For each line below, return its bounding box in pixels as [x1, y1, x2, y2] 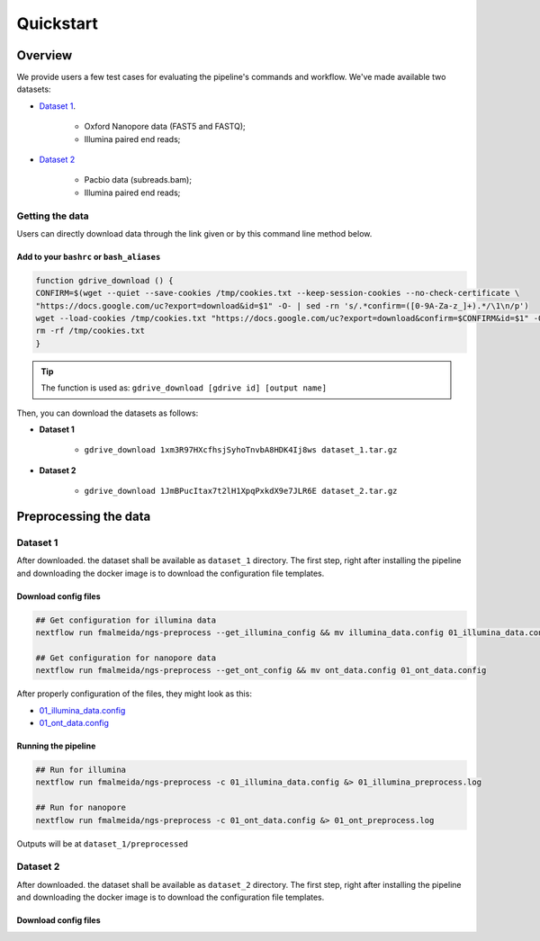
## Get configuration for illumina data [35, 614, 216, 625]
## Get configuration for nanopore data [35, 652, 216, 663]
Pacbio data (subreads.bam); [84, 175, 193, 185]
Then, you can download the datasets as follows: [16, 408, 199, 418]
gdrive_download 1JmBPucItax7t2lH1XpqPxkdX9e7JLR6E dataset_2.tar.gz [84, 486, 398, 497]
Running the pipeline [16, 740, 96, 751]
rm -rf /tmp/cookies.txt [35, 326, 146, 336]
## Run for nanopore [35, 802, 126, 813]
